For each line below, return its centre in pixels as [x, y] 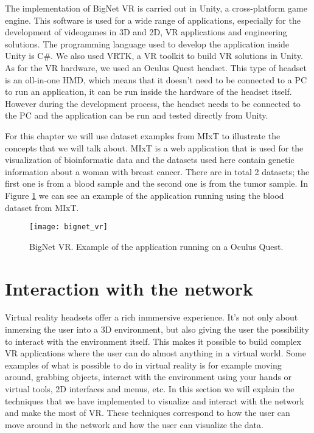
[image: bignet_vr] [68, 227]
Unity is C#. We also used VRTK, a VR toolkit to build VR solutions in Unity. [154, 56]
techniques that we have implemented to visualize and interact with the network [155, 400]
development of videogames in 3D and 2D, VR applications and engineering [146, 32]
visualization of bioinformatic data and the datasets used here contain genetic [150, 160]
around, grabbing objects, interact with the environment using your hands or [148, 377]
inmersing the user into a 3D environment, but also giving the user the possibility [157, 329]
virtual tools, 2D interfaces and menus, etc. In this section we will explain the [150, 389]
